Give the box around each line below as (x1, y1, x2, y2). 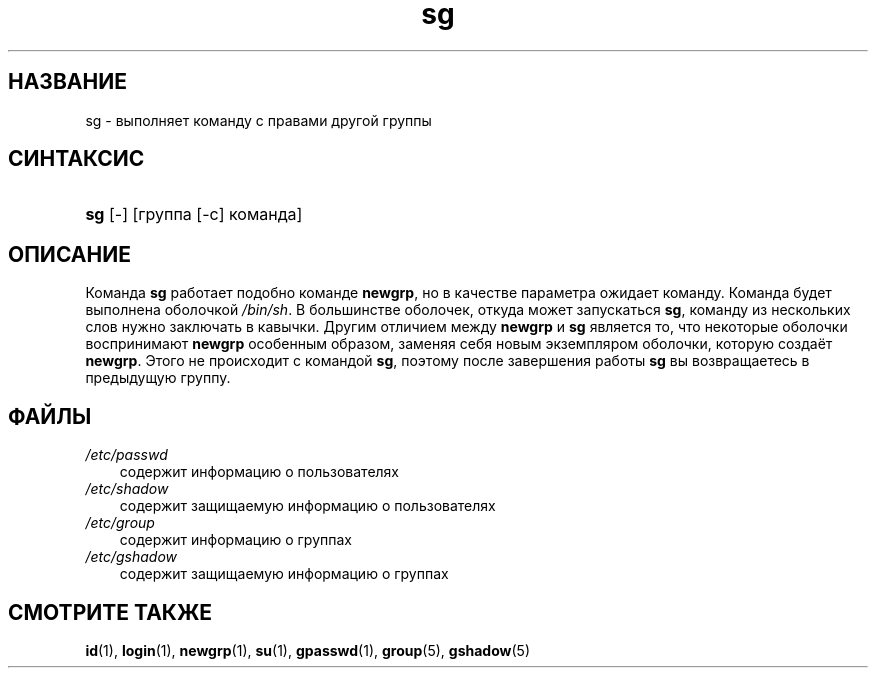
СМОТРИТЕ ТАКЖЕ (8, 599, 213, 625)
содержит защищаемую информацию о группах (119, 565, 449, 583)
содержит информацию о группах (119, 531, 352, 549)
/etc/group (85, 514, 155, 532)
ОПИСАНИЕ (8, 241, 131, 267)
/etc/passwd (85, 446, 168, 464)
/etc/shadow (85, 480, 169, 498)
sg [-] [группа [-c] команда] (85, 204, 303, 225)
